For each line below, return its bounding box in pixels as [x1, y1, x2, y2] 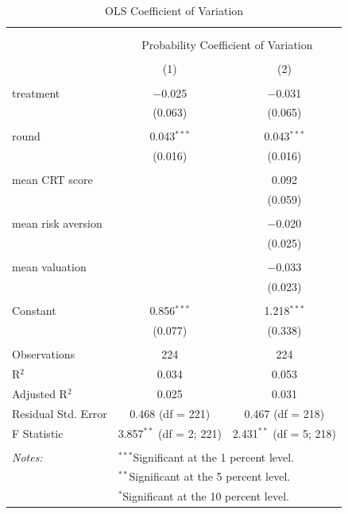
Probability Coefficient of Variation [141, 36, 313, 53]
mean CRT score [12, 171, 93, 188]
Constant [12, 302, 56, 319]
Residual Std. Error [12, 405, 107, 421]
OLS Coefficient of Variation [104, 2, 244, 18]
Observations [12, 346, 75, 362]
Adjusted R [12, 385, 68, 401]
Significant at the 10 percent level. [122, 488, 289, 504]
